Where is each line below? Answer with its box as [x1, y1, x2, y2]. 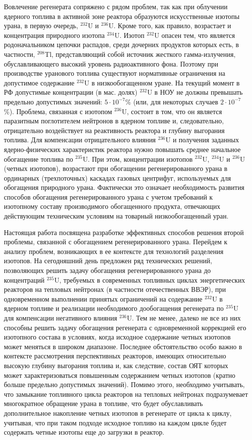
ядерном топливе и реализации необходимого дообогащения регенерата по [4, 303, 224, 313]
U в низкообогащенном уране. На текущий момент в [84, 77, 240, 87]
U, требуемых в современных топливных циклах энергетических [54, 274, 245, 285]
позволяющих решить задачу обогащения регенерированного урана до [4, 265, 211, 275]
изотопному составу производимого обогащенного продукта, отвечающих [4, 201, 220, 211]
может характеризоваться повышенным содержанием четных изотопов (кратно [4, 370, 236, 380]
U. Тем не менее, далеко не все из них [126, 313, 241, 322]
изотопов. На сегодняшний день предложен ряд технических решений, [4, 255, 212, 266]
